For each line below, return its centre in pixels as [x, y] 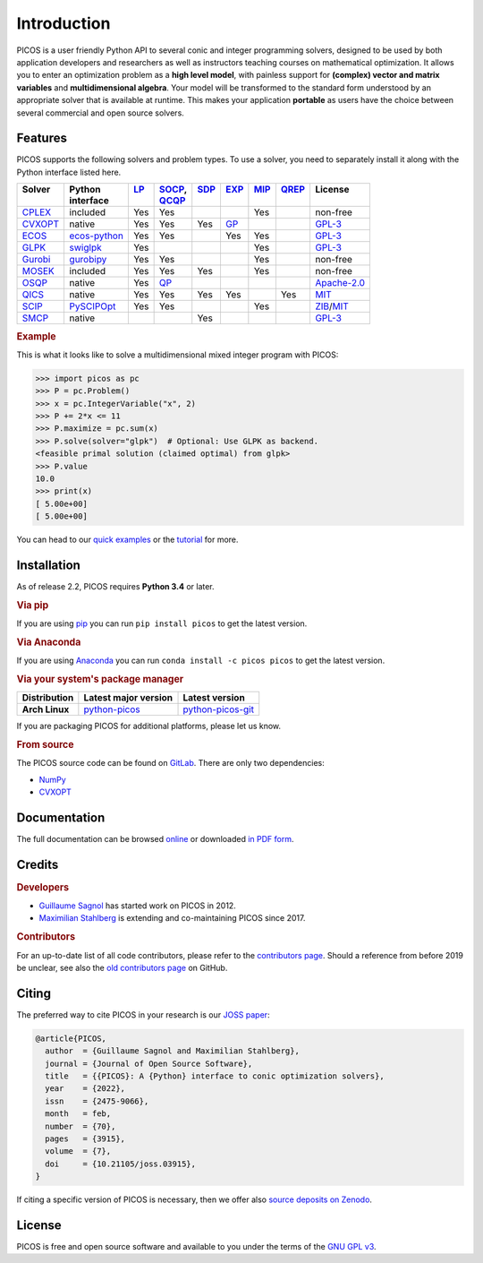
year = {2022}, [85, 1089]
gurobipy [88, 260]
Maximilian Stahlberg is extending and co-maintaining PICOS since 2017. [172, 918]
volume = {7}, [78, 1151]
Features [42, 138]
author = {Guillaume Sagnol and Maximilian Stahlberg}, [172, 1051]
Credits [38, 864]
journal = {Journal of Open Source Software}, [149, 1063]
